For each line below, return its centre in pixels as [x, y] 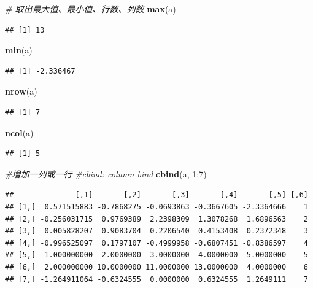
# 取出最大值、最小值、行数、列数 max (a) [91, 9]
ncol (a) [19, 132]
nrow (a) [21, 91]
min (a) [19, 50]
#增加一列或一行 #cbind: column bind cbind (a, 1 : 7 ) [106, 173]
